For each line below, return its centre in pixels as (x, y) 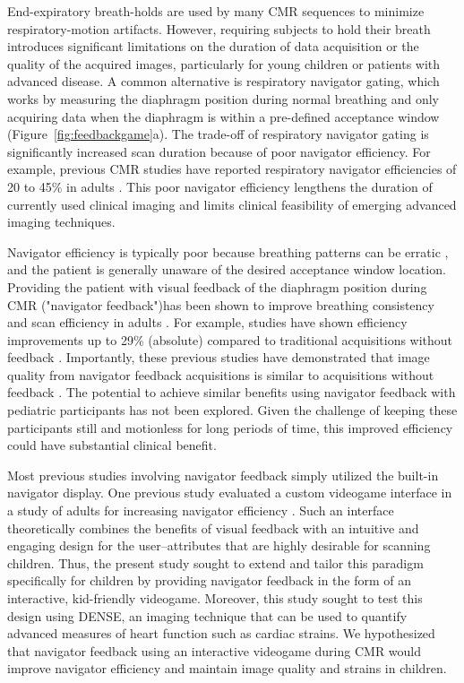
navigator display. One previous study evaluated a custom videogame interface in (230, 493)
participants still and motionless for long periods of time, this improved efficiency (230, 427)
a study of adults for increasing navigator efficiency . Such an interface (201, 510)
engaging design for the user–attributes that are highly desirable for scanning (219, 545)
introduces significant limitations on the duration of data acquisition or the (213, 46)
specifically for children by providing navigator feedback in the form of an (210, 580)
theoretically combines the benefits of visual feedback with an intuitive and (213, 527)
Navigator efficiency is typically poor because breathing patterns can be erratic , (228, 251)
